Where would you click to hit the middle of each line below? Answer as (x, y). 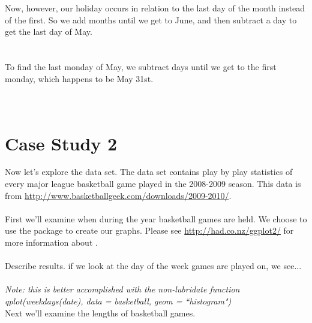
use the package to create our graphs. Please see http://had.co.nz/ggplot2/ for (149, 230)
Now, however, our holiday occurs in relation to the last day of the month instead (155, 8)
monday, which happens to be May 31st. (79, 78)
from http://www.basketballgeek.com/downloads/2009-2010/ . (118, 195)
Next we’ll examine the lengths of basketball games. (100, 313)
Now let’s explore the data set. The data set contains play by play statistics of (149, 172)
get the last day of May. (49, 31)
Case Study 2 (61, 143)
